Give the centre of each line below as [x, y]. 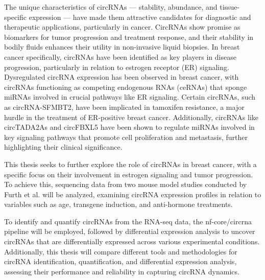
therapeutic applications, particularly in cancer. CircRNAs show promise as [122, 27]
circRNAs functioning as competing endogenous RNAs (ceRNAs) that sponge [126, 87]
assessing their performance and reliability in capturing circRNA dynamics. [122, 271]
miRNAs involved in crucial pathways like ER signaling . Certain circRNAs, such [130, 97]
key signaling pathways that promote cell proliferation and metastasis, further [126, 137]
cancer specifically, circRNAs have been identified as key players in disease [120, 56]
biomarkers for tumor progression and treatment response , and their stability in [129, 37]
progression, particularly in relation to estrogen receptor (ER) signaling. [117, 67]
